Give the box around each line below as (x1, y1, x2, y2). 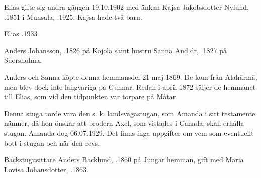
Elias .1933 (4, 28, 38, 39)
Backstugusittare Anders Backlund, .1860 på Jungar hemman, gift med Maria (4, 154, 244, 165)
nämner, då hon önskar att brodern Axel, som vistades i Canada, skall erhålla (4, 118, 244, 128)
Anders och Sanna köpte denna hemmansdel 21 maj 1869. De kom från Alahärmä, (4, 71, 257, 82)
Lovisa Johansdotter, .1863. (4, 164, 89, 174)
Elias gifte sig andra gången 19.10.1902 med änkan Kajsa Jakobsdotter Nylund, (4, 2, 249, 12)
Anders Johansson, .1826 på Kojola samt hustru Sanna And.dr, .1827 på (4, 45, 227, 55)
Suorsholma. (4, 55, 42, 65)
